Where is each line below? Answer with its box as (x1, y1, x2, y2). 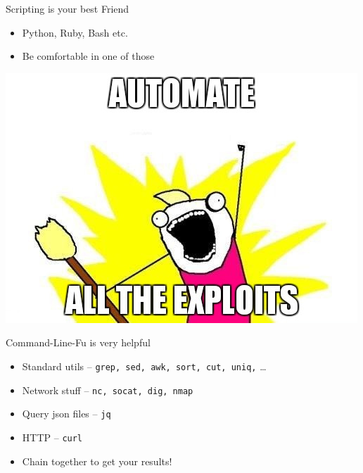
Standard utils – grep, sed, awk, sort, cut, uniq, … (22, 358, 267, 373)
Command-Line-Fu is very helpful (6, 335, 151, 350)
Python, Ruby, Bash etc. (22, 25, 128, 39)
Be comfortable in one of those (22, 49, 155, 63)
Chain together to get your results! (22, 453, 172, 468)
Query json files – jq (22, 406, 111, 421)
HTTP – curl (22, 429, 83, 444)
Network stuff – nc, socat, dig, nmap (22, 382, 193, 397)
